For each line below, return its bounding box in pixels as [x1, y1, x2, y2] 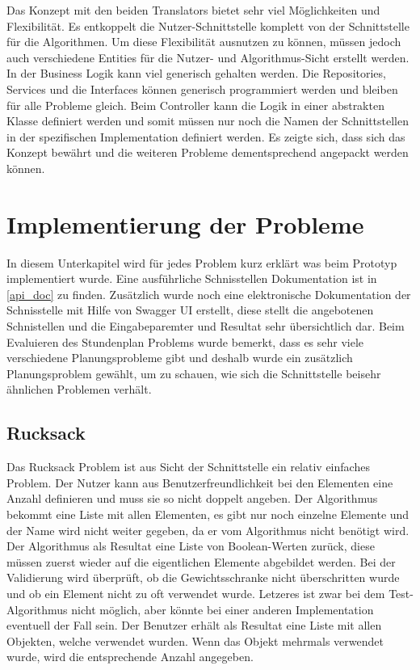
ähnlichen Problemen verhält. [6, 381, 152, 398]
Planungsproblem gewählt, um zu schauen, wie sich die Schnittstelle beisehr [6, 364, 381, 381]
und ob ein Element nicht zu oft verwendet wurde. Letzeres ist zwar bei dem [6, 584, 385, 601]
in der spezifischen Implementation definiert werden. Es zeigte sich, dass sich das [6, 128, 405, 145]
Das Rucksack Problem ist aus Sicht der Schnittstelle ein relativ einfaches [6, 458, 370, 475]
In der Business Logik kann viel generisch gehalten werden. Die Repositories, [6, 65, 386, 82]
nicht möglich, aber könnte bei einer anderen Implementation [71, 600, 374, 617]
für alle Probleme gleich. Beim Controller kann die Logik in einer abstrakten [6, 96, 384, 113]
